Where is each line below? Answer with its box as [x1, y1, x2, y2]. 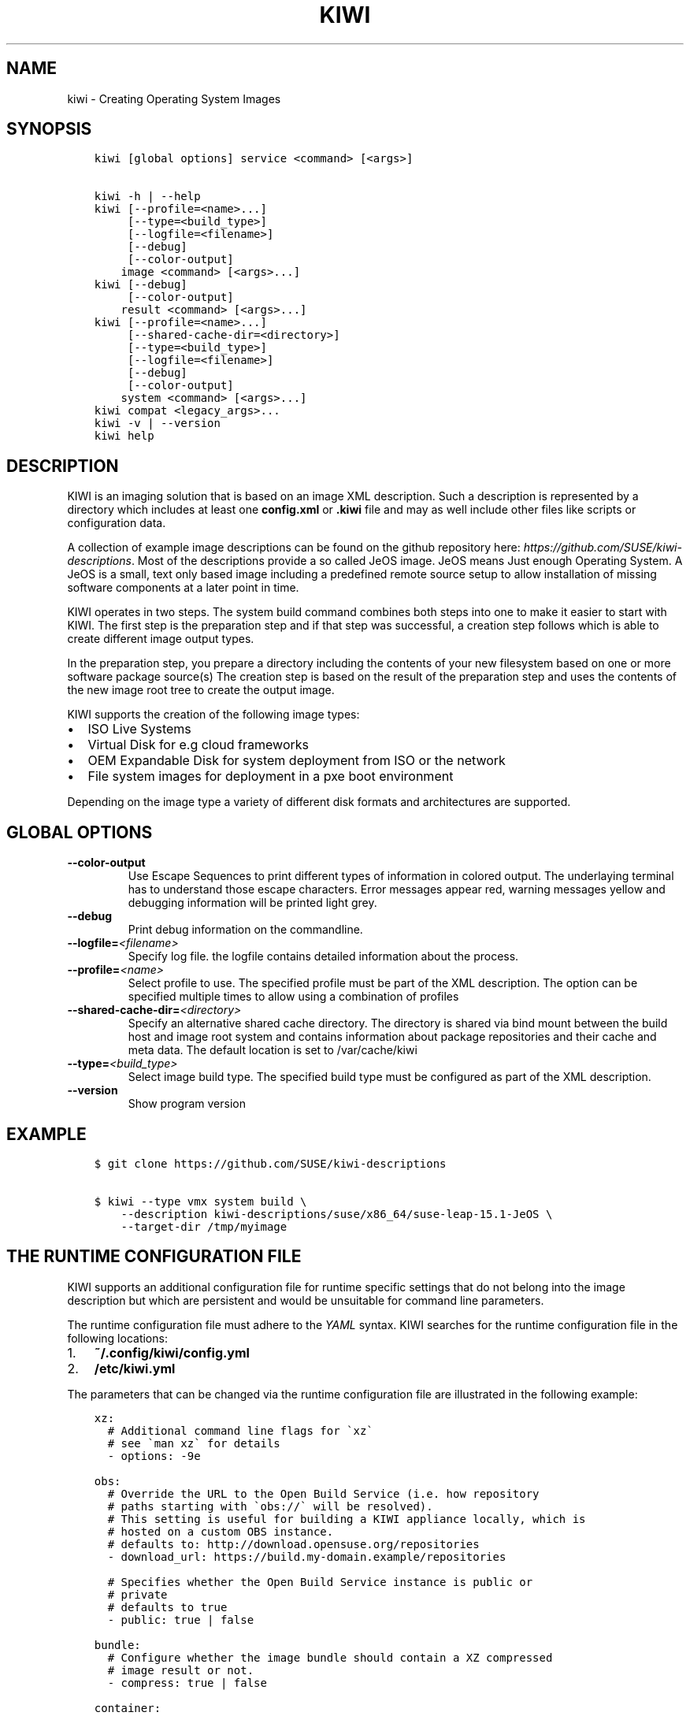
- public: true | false [107, 1613, 254, 1626]
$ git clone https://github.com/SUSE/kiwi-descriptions [94, 1157, 447, 1170]
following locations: [67, 1331, 168, 1345]
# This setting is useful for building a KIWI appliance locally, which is [107, 1512, 586, 1525]
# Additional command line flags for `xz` [107, 1424, 373, 1437]
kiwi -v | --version [94, 417, 221, 430]
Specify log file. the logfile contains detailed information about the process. [128, 949, 519, 964]
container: [94, 1701, 161, 1714]
